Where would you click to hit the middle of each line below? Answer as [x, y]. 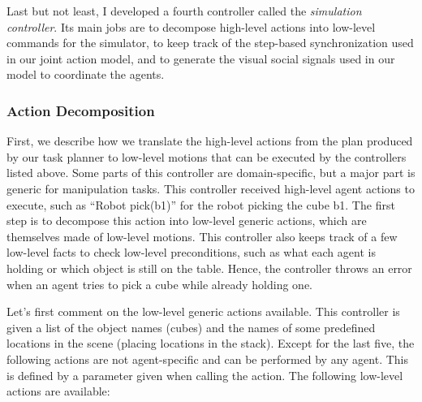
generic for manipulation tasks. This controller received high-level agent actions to [211, 188]
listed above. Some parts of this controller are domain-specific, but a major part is [211, 173]
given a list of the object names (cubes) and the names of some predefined [191, 327]
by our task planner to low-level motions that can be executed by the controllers [207, 156]
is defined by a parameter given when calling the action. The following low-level [205, 375]
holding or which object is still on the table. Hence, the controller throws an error [209, 268]
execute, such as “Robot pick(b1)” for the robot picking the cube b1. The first [201, 204]
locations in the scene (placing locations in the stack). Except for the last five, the [211, 343]
